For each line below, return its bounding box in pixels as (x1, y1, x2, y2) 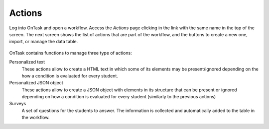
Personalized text (9, 59, 45, 65)
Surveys (9, 101, 26, 107)
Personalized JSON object (9, 80, 63, 86)
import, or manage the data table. (9, 39, 78, 45)
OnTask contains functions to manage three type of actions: (9, 50, 132, 56)
